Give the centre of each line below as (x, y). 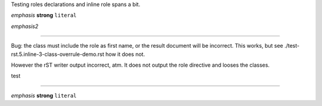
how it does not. (125, 54)
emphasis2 (25, 26)
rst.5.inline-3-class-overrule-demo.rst (58, 54)
